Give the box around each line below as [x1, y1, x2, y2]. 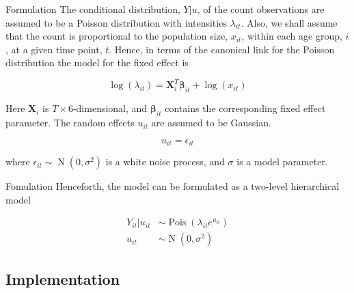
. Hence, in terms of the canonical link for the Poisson [109, 42, 335, 56]
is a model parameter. [236, 154, 328, 169]
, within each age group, [241, 29, 342, 43]
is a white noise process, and [105, 154, 225, 169]
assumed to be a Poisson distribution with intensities [5, 15, 227, 29]
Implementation [5, 268, 120, 289]
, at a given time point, [5, 42, 103, 56]
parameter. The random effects [5, 115, 135, 130]
